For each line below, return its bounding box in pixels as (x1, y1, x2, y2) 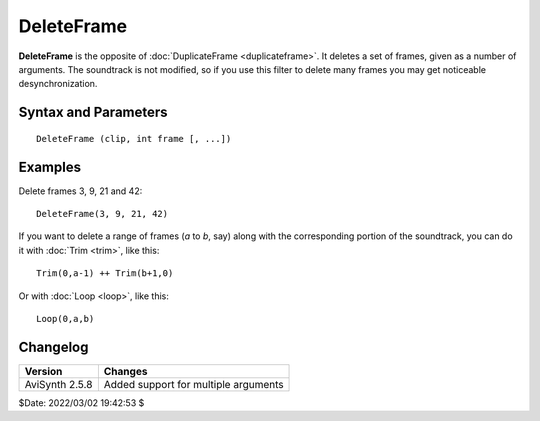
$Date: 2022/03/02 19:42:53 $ (18, 396, 145, 409)
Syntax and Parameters (18, 104, 169, 121)
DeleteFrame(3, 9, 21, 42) (36, 208, 169, 220)
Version (24, 364, 63, 378)
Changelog (18, 338, 89, 355)
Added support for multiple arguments (103, 377, 284, 391)
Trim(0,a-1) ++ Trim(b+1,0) (36, 268, 174, 279)
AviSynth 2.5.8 (24, 377, 93, 391)
